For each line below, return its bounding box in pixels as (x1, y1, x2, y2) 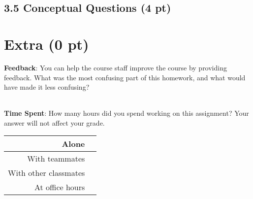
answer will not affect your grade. (4, 117, 105, 128)
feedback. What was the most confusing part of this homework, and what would (4, 72, 246, 82)
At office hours (34, 181, 85, 193)
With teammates (27, 153, 85, 165)
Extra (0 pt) (4, 33, 89, 54)
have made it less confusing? (4, 82, 90, 92)
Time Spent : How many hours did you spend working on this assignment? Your (4, 108, 249, 118)
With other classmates (8, 167, 85, 179)
